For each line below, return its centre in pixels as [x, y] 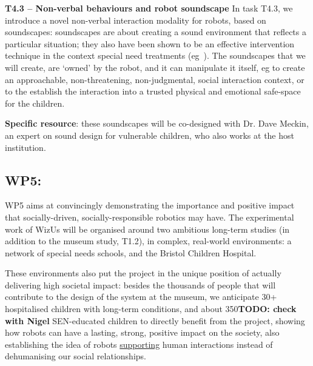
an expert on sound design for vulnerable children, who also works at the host [150, 135]
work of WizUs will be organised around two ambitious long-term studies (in [147, 229]
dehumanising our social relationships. [76, 356]
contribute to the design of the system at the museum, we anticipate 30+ [141, 297]
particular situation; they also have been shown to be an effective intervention [150, 43]
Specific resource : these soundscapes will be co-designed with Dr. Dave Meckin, [157, 123]
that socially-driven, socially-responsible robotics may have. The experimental [150, 217]
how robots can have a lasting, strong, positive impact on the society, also [142, 332]
